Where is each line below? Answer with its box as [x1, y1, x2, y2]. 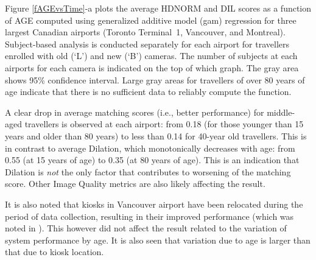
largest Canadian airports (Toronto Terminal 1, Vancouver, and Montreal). [5, 26, 286, 38]
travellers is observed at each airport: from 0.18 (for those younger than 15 [24, 118, 304, 130]
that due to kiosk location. [5, 245, 104, 258]
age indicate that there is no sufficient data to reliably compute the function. [5, 85, 292, 98]
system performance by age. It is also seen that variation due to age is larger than [5, 233, 311, 246]
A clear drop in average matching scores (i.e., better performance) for [5, 105, 264, 118]
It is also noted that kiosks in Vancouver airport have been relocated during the [5, 197, 303, 210]
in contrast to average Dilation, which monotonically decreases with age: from [5, 141, 295, 154]
